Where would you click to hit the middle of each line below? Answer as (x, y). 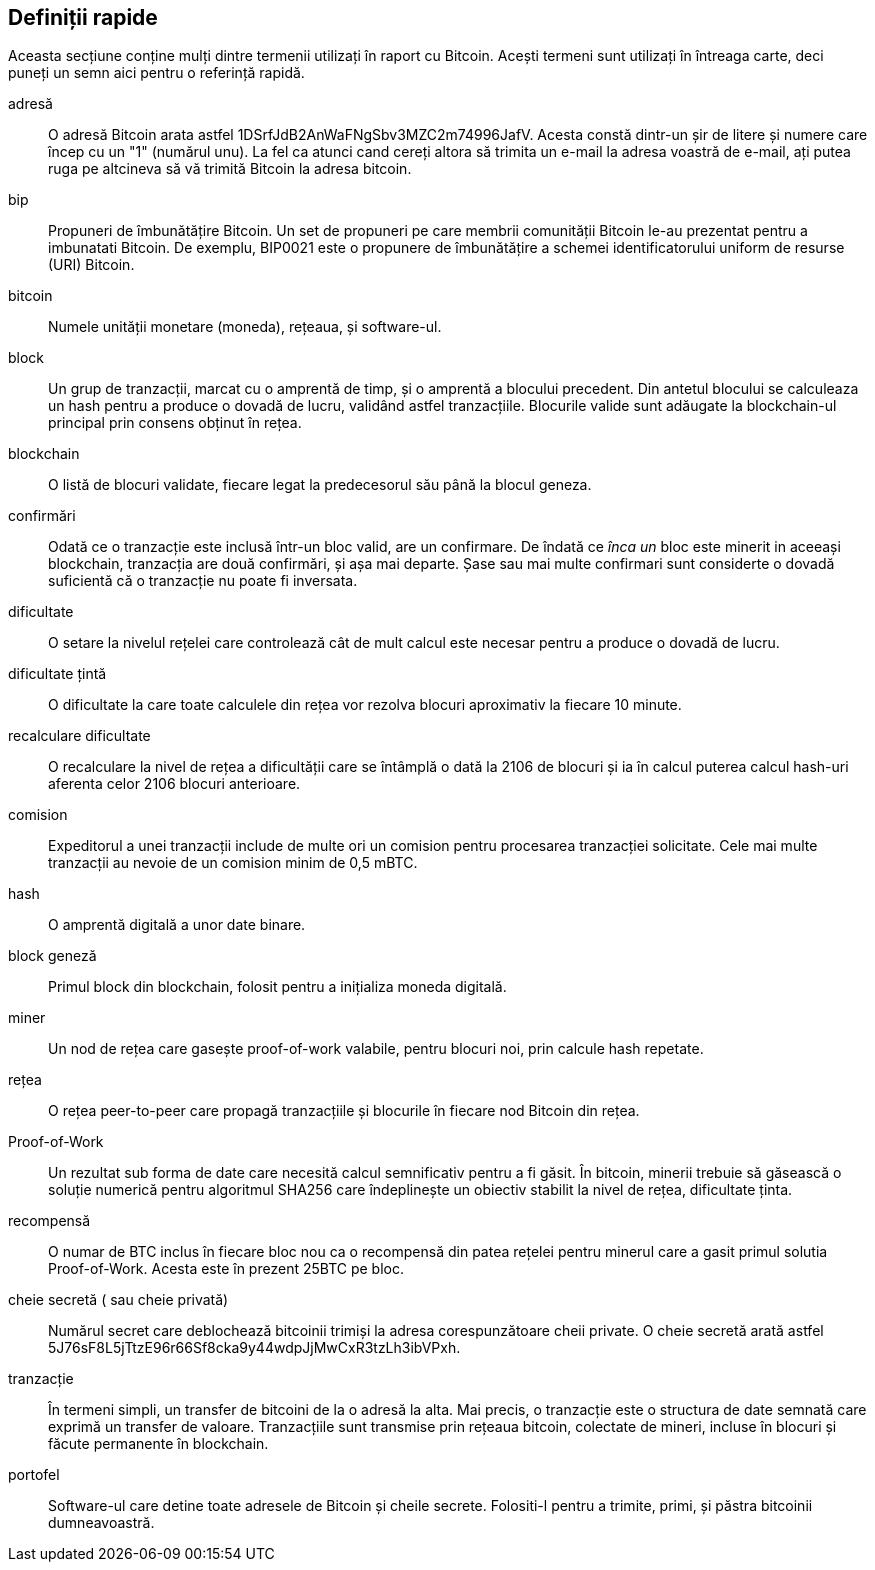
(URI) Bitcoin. (91, 265)
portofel (34, 1475)
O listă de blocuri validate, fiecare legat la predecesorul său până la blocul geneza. (320, 485)
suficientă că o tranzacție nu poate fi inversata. (203, 581)
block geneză (52, 956)
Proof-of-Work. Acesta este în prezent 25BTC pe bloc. (226, 1269)
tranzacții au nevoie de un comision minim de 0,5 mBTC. (233, 863)
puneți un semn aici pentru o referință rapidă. (156, 73)
